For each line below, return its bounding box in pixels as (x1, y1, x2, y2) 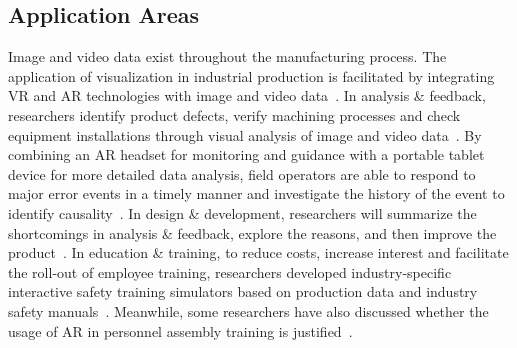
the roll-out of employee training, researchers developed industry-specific (8, 261, 452, 282)
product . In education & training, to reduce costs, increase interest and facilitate (8, 242, 509, 263)
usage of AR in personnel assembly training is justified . (8, 320, 353, 341)
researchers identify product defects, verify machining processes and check (8, 104, 461, 125)
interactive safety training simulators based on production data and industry (8, 281, 478, 302)
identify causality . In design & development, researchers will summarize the (8, 202, 477, 223)
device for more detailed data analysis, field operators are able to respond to (8, 163, 476, 184)
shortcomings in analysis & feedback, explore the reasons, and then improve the (8, 222, 497, 243)
